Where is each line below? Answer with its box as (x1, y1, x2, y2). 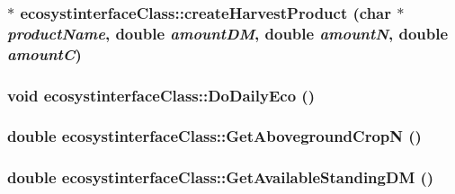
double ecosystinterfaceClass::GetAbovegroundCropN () (7, 125, 422, 147)
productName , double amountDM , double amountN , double (7, 22, 449, 44)
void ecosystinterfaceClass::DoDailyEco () (7, 84, 315, 106)
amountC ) (7, 42, 82, 65)
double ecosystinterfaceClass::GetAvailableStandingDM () (7, 166, 434, 189)
